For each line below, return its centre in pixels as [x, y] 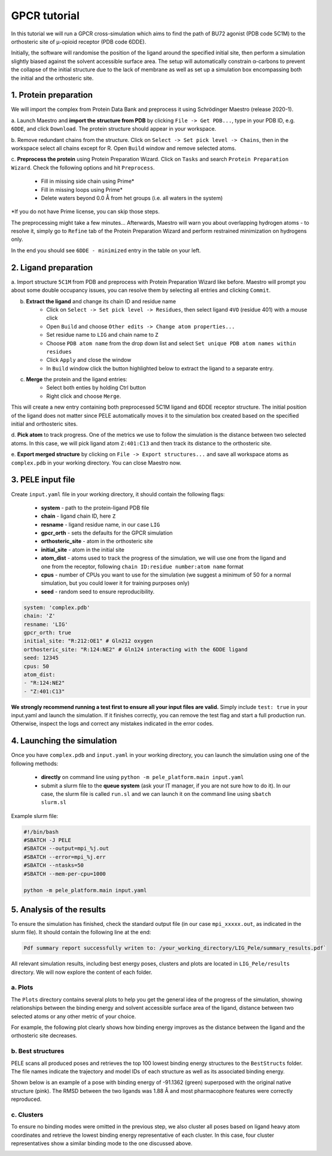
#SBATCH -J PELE [48, 840]
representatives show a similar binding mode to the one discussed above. [102, 1143]
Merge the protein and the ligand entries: [77, 379]
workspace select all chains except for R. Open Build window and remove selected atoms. [124, 148]
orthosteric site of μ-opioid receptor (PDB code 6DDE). [79, 41]
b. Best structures [38, 1051]
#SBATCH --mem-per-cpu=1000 [65, 874]
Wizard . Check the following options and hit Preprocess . [83, 167]
